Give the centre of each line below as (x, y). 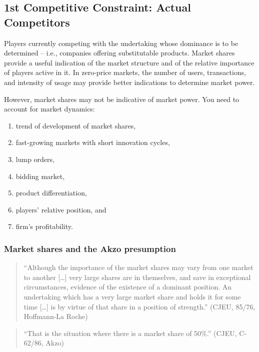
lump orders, (35, 159)
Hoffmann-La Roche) (56, 316)
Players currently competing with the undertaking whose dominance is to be (121, 43)
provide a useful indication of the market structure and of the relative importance (129, 62)
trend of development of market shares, (76, 125)
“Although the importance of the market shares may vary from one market (138, 267)
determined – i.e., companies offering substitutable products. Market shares (119, 53)
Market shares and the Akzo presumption (90, 248)
